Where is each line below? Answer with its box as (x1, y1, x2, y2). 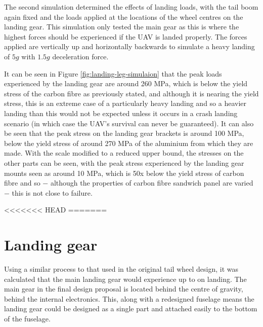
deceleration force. (52, 51, 109, 61)
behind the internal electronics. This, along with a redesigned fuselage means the (4, 293, 254, 304)
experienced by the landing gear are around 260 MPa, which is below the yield (4, 78, 248, 89)
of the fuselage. (4, 313, 51, 323)
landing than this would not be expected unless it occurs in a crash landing (4, 107, 238, 118)
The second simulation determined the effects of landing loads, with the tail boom (4, 2, 258, 12)
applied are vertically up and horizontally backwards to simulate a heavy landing (4, 41, 255, 52)
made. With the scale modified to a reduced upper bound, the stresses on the (4, 148, 244, 158)
